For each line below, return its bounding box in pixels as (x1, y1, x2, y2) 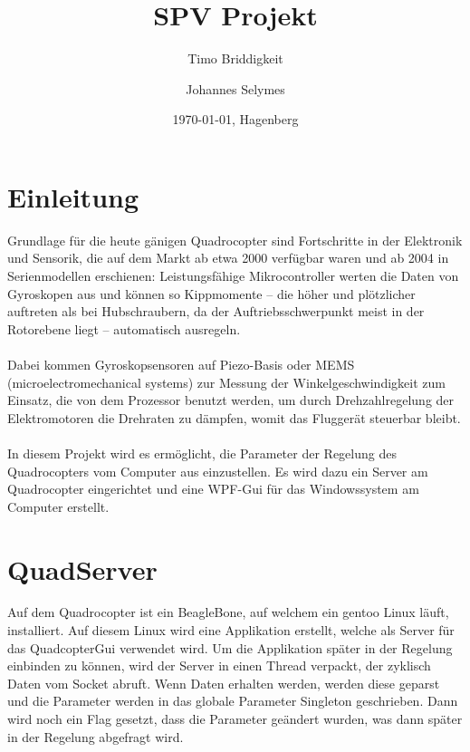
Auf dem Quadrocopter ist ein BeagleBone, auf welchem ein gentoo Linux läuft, (7, 603, 449, 622)
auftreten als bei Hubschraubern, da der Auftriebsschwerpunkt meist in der (7, 302, 425, 321)
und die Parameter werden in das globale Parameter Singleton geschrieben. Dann (7, 691, 458, 710)
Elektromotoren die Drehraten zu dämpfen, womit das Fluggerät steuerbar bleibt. (7, 408, 461, 427)
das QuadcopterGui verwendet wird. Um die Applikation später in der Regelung (7, 638, 453, 657)
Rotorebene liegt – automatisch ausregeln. (7, 319, 241, 338)
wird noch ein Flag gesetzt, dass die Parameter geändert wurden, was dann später (7, 709, 463, 728)
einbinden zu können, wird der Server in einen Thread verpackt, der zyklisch (7, 656, 431, 675)
